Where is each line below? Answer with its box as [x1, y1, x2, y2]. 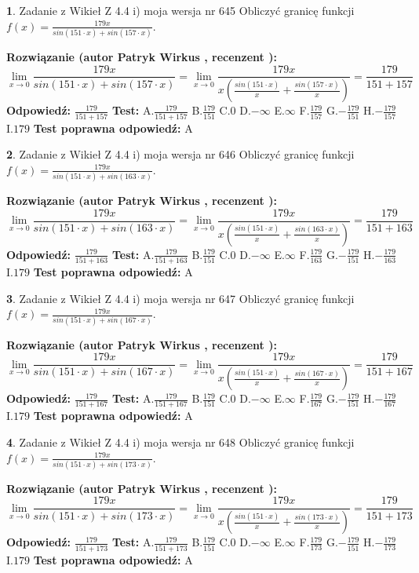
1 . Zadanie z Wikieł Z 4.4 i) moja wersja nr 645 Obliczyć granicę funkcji [6, 2, 355, 18]
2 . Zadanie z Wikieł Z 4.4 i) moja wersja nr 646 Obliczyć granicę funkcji [6, 146, 355, 162]
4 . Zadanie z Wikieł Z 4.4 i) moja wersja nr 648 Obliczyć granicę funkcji [6, 433, 355, 450]
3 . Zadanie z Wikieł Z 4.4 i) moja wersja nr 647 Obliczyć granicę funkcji [6, 290, 355, 306]
